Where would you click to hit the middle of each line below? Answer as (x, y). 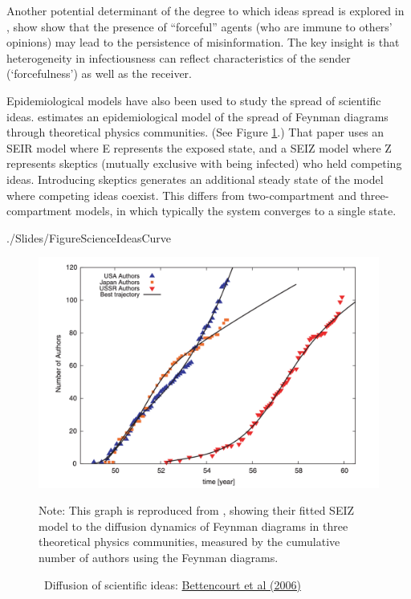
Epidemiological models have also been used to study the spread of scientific (194, 100)
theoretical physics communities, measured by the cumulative (189, 542)
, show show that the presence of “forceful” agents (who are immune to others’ (199, 26)
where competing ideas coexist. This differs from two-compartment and (181, 195)
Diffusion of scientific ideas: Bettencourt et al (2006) (172, 584)
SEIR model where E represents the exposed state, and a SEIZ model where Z (199, 147)
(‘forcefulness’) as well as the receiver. (99, 73)
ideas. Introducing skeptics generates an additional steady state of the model (195, 179)
